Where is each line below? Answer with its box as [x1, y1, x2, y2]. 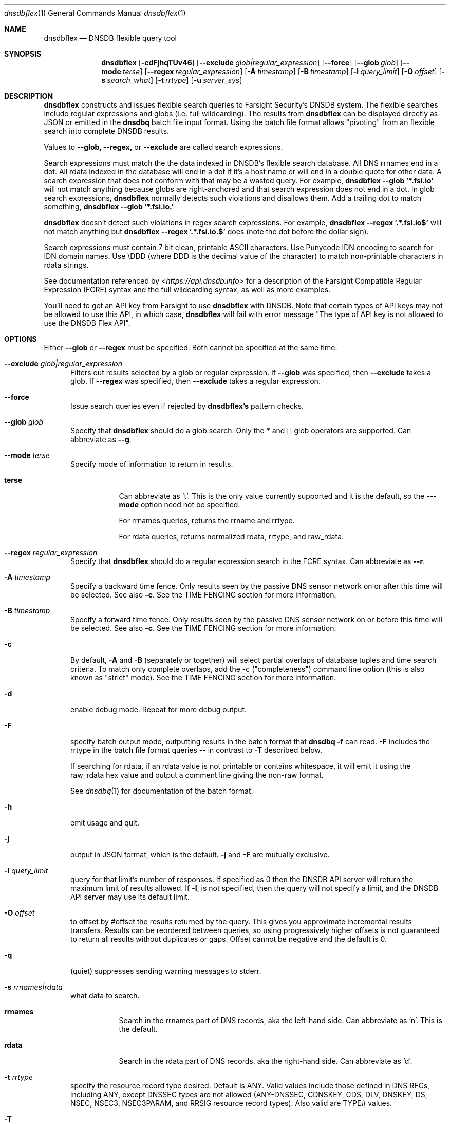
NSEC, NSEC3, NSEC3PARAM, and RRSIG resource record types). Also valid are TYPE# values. [70, 1099, 392, 1108]
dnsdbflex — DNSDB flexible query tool [44, 33, 177, 42]
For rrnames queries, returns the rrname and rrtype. [119, 516, 295, 525]
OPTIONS [4, 335, 37, 343]
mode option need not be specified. [119, 500, 240, 509]
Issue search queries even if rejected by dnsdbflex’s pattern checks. [70, 401, 304, 410]
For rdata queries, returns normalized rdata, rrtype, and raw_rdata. [119, 532, 344, 541]
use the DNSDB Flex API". [44, 319, 130, 327]
